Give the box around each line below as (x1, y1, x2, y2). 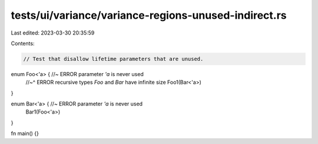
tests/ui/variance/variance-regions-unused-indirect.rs (11, 9, 287, 22)
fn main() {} (11, 130, 39, 137)
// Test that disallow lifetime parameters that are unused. (23, 56, 204, 62)
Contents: (11, 40, 35, 47)
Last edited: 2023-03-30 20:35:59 (11, 29, 95, 36)
